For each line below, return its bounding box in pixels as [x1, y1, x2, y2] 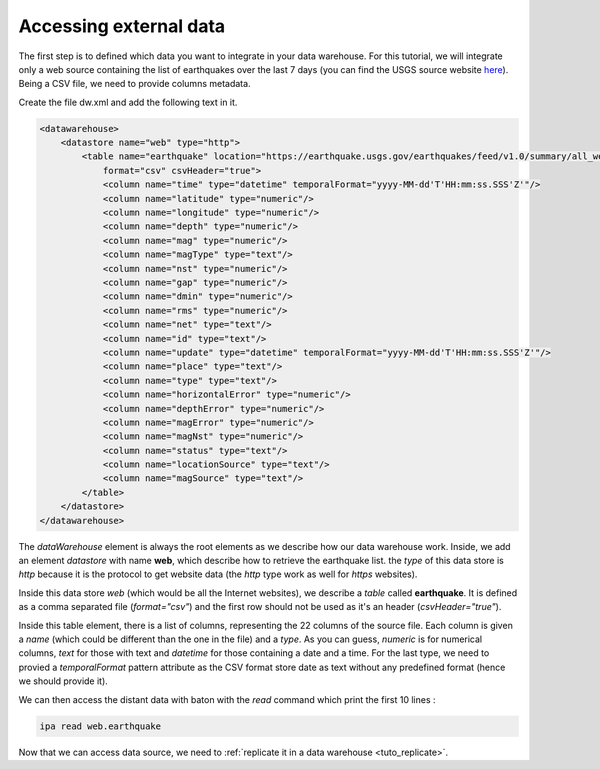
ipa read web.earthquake [39, 720, 162, 732]
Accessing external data [18, 15, 226, 37]
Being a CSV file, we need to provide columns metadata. [18, 78, 251, 90]
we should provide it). [18, 675, 109, 687]
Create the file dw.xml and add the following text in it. [18, 96, 238, 108]
